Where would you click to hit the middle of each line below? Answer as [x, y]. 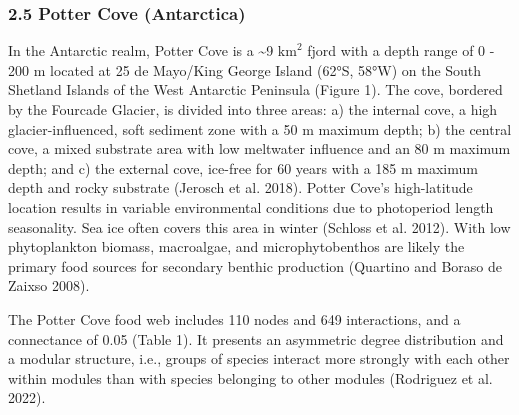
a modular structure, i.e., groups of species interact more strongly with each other [259, 358]
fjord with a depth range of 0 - [401, 50]
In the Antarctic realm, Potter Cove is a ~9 [141, 50]
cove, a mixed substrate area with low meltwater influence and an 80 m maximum [259, 148]
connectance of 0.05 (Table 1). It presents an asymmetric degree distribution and [256, 338]
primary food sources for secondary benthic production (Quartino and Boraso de [255, 265]
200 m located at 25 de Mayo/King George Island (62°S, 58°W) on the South [245, 69]
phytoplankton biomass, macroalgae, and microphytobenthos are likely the [236, 246]
